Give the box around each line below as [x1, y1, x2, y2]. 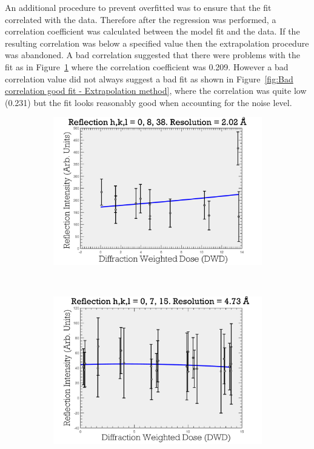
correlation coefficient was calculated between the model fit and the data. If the [5, 25, 300, 38]
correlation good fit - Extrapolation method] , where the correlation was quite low [5, 84, 307, 97]
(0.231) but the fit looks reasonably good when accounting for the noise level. [5, 96, 292, 108]
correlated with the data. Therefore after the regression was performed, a [5, 13, 276, 25]
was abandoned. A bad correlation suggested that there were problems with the [5, 48, 300, 61]
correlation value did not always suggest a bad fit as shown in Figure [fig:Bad [5, 72, 293, 85]
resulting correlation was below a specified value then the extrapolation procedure [5, 36, 309, 49]
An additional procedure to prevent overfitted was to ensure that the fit [5, 1, 272, 13]
